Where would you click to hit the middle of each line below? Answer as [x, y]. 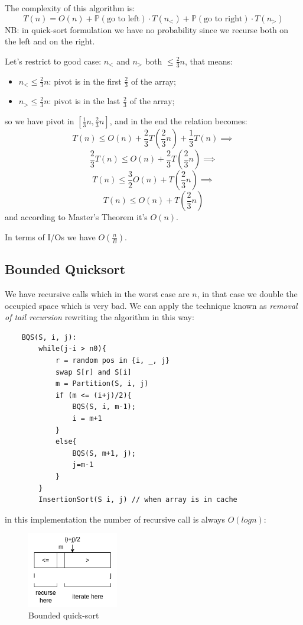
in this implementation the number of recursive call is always [115, 519]
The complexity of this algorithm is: [70, 8]
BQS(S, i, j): [49, 337]
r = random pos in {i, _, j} [113, 361]
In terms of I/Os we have [50, 236]
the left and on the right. [50, 41]
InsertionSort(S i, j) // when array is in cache [138, 500]
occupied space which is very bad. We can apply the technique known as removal [151, 305]
